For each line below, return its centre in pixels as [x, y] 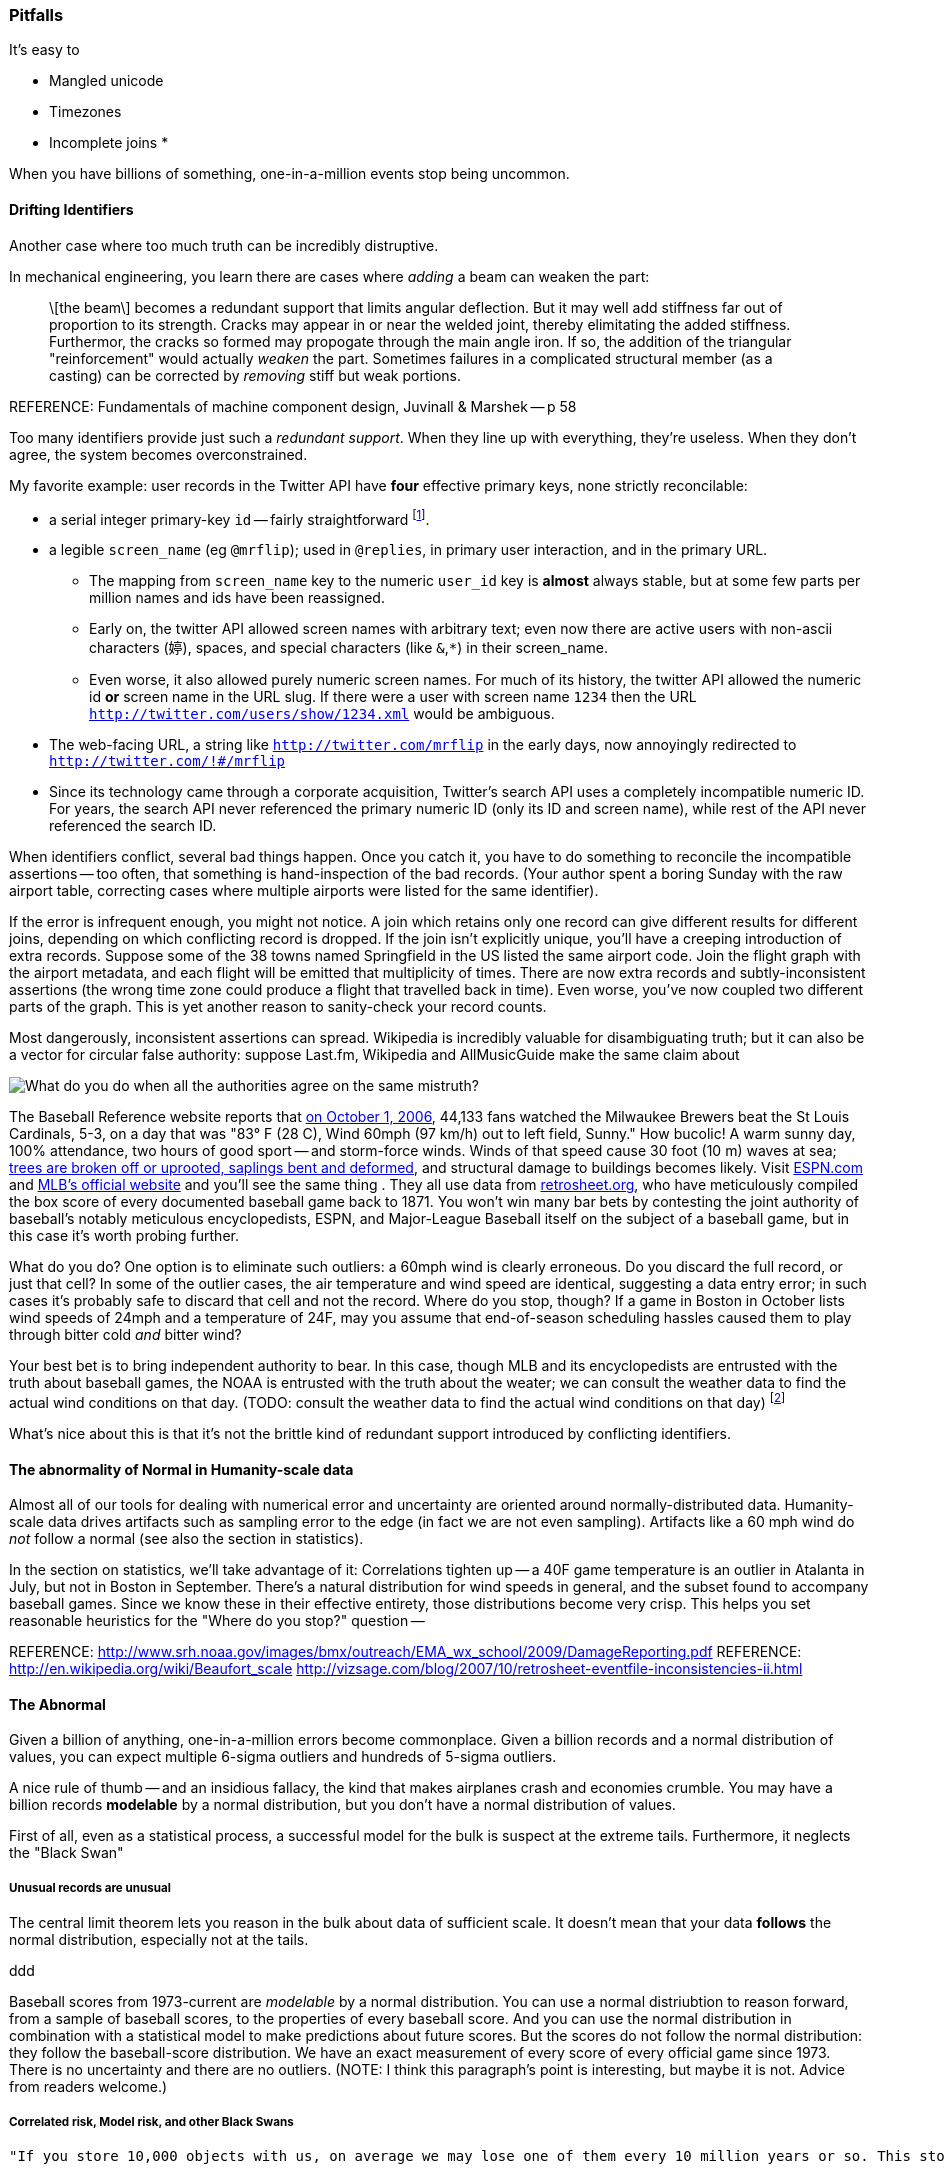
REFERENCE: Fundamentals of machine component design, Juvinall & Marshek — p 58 [293, 406]
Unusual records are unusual [90, 1887]
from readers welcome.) [88, 2087]
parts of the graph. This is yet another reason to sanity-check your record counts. [278, 1007]
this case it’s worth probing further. [124, 1236]
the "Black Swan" [66, 1853]
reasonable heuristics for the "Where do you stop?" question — [217, 1621]
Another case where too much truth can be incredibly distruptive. [224, 245]
